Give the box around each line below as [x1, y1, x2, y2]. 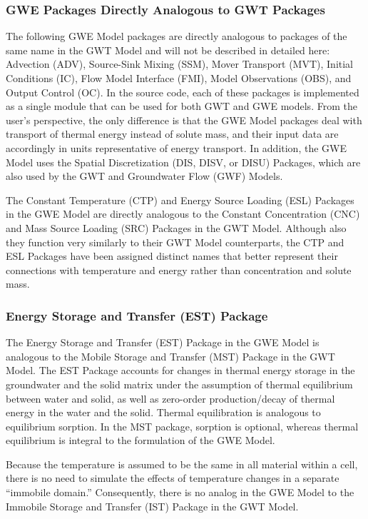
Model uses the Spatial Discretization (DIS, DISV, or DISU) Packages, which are [6, 154, 361, 169]
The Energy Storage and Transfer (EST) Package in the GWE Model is [6, 335, 320, 350]
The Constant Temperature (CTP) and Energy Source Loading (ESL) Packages [6, 192, 354, 207]
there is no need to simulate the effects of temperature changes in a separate [6, 470, 339, 485]
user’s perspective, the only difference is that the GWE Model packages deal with [6, 112, 362, 127]
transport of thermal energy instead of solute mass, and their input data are [6, 126, 339, 141]
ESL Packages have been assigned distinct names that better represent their [6, 248, 338, 263]
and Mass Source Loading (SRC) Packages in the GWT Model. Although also [6, 220, 347, 235]
